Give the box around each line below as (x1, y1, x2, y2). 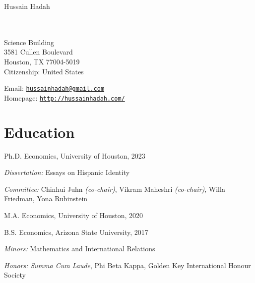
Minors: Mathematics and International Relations (4, 243, 155, 254)
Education (4, 121, 75, 142)
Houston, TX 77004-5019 (4, 56, 80, 66)
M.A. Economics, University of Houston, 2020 (4, 210, 143, 220)
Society (4, 270, 26, 280)
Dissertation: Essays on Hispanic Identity (4, 167, 130, 177)
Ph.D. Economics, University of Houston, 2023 (4, 150, 145, 161)
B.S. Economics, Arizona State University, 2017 (4, 226, 148, 237)
